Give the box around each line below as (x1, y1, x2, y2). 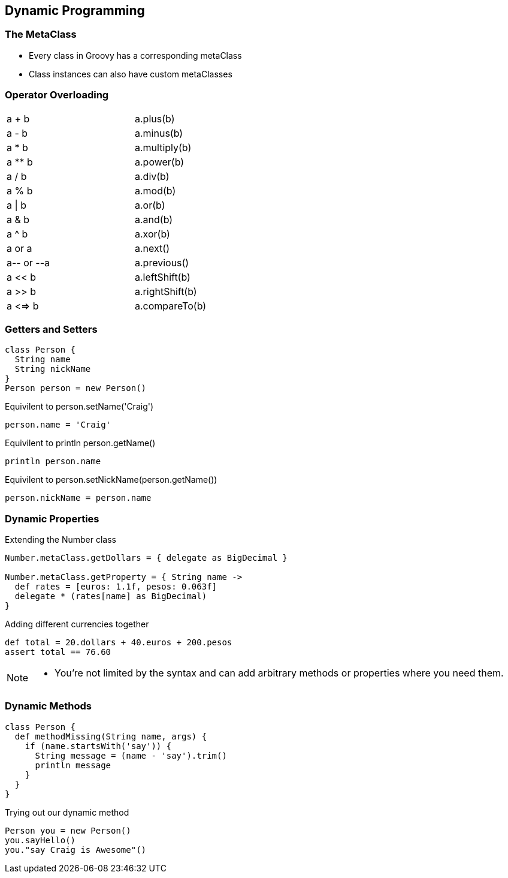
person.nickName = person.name (5, 493, 152, 503)
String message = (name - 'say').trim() (35, 750, 227, 760)
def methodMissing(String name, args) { (14, 731, 207, 741)
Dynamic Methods (5, 700, 92, 712)
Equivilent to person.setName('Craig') (5, 401, 154, 412)
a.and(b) (135, 213, 173, 225)
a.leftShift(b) (135, 270, 190, 283)
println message (35, 760, 111, 770)
